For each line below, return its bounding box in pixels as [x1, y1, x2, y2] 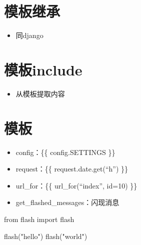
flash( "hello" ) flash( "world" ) [4, 230, 87, 241]
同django [15, 30, 43, 40]
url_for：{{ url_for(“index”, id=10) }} [15, 180, 137, 190]
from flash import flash [4, 213, 74, 224]
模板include [4, 59, 82, 79]
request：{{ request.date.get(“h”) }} [15, 163, 128, 174]
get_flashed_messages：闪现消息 [15, 197, 119, 207]
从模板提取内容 [15, 88, 65, 98]
